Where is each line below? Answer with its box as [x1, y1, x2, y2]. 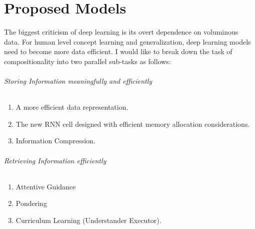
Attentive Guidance [15, 181, 76, 191]
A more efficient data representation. [15, 102, 128, 112]
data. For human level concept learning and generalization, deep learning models [4, 36, 251, 47]
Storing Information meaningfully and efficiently [4, 76, 152, 86]
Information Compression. [15, 135, 95, 146]
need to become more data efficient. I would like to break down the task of [4, 46, 232, 57]
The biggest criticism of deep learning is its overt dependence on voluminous [4, 27, 238, 37]
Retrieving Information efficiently [4, 155, 106, 165]
